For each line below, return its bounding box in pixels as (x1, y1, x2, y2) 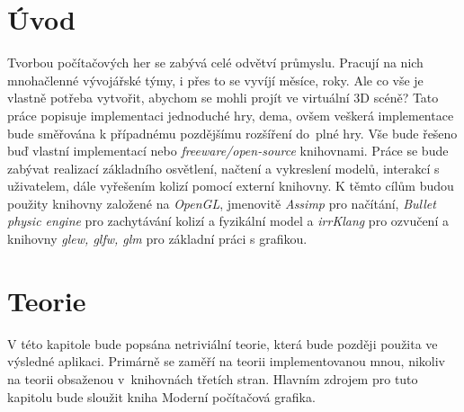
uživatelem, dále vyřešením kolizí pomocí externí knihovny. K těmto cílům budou (7, 176, 454, 195)
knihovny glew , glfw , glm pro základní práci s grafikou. (7, 229, 308, 248)
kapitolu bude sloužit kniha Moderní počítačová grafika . (7, 387, 316, 406)
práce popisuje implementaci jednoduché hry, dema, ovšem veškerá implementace (7, 105, 454, 124)
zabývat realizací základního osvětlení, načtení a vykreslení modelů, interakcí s (7, 158, 440, 177)
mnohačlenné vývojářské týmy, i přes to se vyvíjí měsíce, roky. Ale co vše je (7, 70, 424, 89)
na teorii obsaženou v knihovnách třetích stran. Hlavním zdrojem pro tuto (7, 369, 418, 388)
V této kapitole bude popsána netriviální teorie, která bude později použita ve (7, 334, 438, 353)
